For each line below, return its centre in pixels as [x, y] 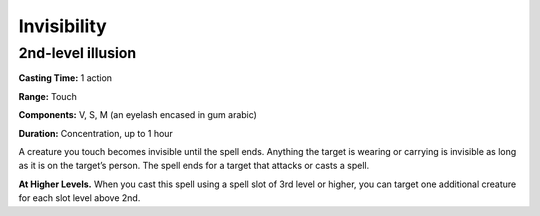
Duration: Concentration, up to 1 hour [96, 133]
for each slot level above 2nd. [79, 198]
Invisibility [62, 26]
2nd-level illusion [77, 53]
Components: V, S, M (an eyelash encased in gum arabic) [137, 115]
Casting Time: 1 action [65, 78]
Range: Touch [47, 96]
